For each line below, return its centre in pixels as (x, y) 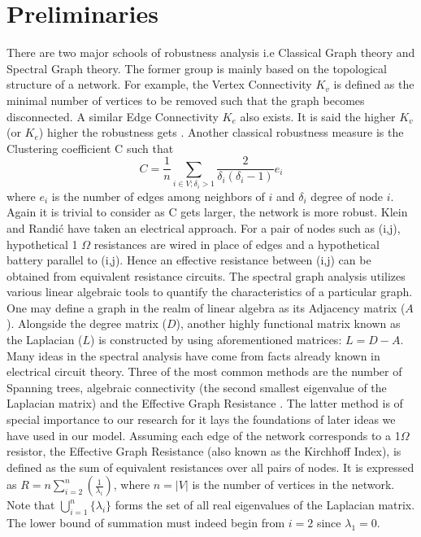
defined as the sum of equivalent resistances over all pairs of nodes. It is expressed (210, 467)
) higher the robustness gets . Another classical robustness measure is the (221, 132)
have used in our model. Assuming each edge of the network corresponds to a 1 (204, 435)
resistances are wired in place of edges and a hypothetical (237, 244)
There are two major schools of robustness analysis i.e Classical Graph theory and (211, 52)
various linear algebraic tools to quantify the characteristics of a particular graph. (210, 292)
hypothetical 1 (42, 244)
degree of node (347, 196)
